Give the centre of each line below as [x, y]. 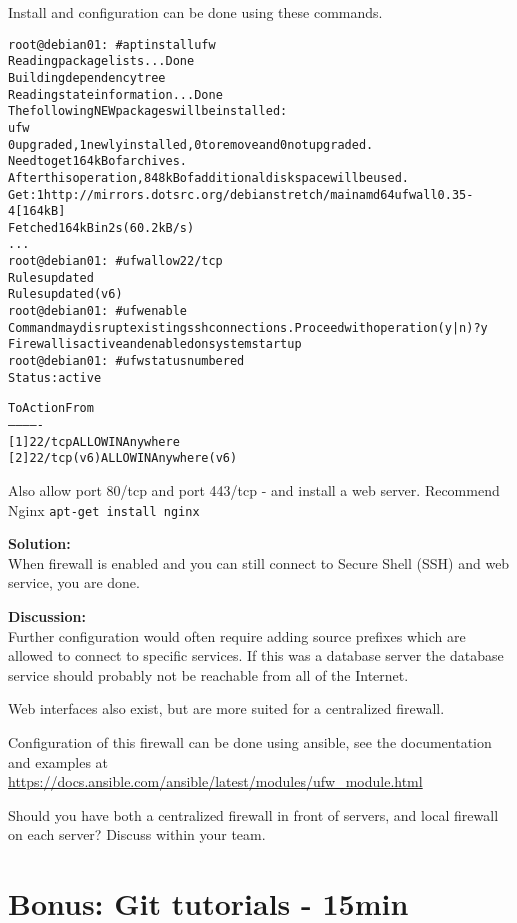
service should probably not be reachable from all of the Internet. [208, 674]
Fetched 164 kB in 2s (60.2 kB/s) [101, 227]
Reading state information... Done [115, 94]
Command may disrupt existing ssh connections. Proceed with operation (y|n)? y [248, 327]
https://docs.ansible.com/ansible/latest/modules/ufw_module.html [215, 781]
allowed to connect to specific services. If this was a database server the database [256, 655]
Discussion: [47, 616]
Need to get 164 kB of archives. [98, 161]
